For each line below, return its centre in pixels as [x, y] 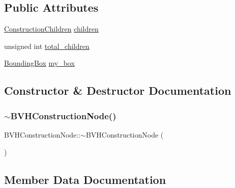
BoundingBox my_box [39, 63]
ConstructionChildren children [51, 29]
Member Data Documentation [85, 179]
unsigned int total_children [47, 46]
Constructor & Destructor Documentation [118, 90]
